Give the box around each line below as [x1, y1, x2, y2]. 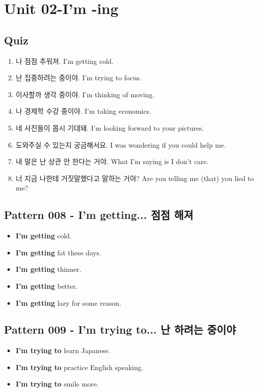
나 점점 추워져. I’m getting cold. [15, 55, 114, 66]
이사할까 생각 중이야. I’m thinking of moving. [15, 89, 155, 99]
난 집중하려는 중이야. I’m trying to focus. [15, 72, 142, 83]
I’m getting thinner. [15, 264, 82, 274]
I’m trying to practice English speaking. [15, 362, 144, 372]
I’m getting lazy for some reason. [15, 297, 121, 308]
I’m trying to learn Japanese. [15, 345, 110, 356]
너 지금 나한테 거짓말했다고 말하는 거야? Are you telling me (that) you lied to [15, 173, 254, 183]
